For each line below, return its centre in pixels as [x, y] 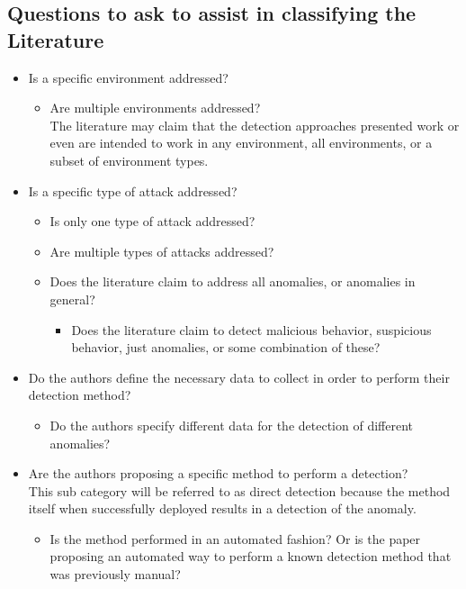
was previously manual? [115, 574]
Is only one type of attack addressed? [152, 221]
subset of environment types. [129, 160]
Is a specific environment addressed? [128, 77]
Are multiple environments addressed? [155, 108]
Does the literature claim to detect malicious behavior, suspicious [251, 329]
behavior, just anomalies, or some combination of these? [226, 347]
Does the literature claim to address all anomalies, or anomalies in [233, 281]
